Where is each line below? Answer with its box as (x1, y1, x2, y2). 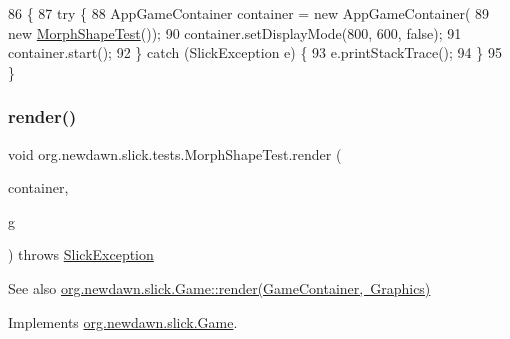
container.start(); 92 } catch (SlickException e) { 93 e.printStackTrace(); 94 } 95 (8, 42, 502, 63)
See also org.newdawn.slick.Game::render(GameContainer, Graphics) (8, 277, 431, 298)
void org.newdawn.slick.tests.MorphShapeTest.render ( (8, 143, 342, 164)
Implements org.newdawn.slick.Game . (8, 311, 238, 332)
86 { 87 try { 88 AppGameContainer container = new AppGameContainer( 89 (8, 3, 490, 23)
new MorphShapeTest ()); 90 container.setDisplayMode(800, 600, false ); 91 (8, 22, 462, 43)
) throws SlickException (8, 244, 154, 265)
